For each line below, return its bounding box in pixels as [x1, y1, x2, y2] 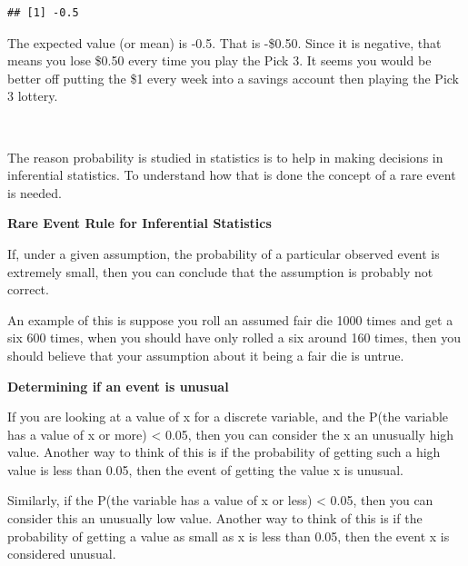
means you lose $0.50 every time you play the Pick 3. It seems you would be [7, 51, 432, 70]
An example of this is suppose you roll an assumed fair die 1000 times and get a [7, 310, 453, 329]
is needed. [7, 183, 62, 202]
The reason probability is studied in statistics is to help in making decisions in [7, 147, 443, 166]
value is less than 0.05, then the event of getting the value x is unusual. [7, 460, 403, 479]
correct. [7, 280, 49, 299]
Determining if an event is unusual [7, 376, 229, 395]
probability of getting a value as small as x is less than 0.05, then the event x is [7, 526, 450, 545]
